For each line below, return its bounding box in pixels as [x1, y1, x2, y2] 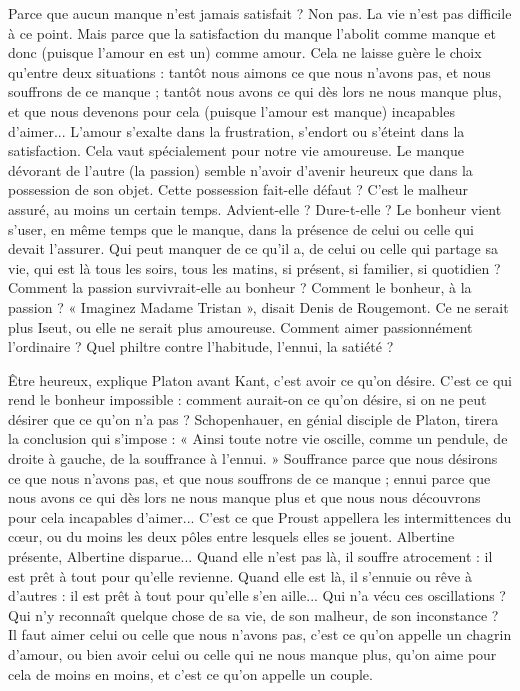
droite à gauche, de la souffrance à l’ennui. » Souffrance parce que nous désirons [8, 448, 498, 469]
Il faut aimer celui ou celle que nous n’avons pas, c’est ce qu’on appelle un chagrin [8, 624, 512, 645]
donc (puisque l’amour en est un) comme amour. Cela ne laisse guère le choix [8, 42, 482, 63]
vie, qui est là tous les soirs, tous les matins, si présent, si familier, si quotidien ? [8, 257, 501, 278]
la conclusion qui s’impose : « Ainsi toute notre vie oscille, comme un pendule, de [8, 428, 508, 449]
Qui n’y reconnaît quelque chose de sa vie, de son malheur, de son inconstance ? [8, 604, 499, 625]
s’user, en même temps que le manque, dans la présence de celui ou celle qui [8, 218, 474, 239]
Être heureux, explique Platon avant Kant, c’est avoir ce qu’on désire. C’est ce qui [8, 369, 512, 390]
